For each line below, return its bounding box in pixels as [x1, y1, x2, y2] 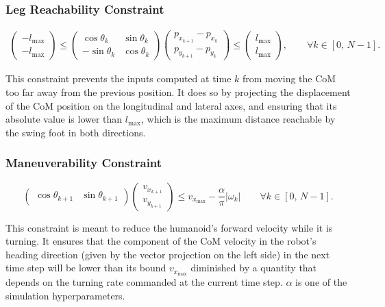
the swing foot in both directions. [5, 125, 146, 139]
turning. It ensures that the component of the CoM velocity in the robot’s [5, 234, 316, 248]
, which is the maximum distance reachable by [141, 112, 336, 126]
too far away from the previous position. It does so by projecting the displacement [5, 84, 351, 99]
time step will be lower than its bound [5, 260, 166, 275]
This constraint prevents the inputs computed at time [5, 71, 232, 86]
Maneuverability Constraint [5, 154, 162, 171]
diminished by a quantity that [190, 260, 317, 275]
